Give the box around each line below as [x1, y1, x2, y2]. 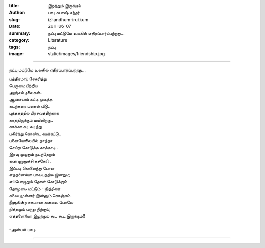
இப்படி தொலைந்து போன [9, 165, 55, 171]
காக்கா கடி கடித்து [9, 124, 42, 130]
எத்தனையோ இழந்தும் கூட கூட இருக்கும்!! [9, 213, 86, 219]
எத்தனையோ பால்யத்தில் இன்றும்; [9, 172, 71, 177]
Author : [9, 10, 26, 16]
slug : [9, 16, 20, 22]
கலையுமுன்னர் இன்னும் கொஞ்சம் [9, 193, 71, 198]
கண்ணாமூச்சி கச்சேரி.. [9, 158, 51, 164]
